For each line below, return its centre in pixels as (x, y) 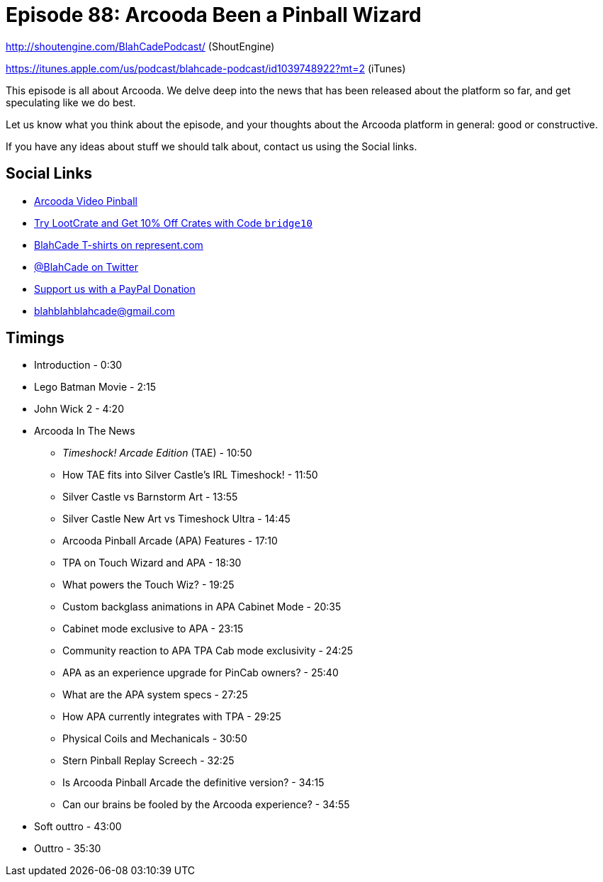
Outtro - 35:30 (68, 849)
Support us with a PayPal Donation (115, 289)
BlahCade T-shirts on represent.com (119, 245)
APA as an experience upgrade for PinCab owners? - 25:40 (201, 673)
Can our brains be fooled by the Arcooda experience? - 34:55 (206, 805)
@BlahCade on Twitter (86, 267)
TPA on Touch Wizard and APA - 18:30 (152, 563)
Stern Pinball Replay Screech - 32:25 (148, 761)
